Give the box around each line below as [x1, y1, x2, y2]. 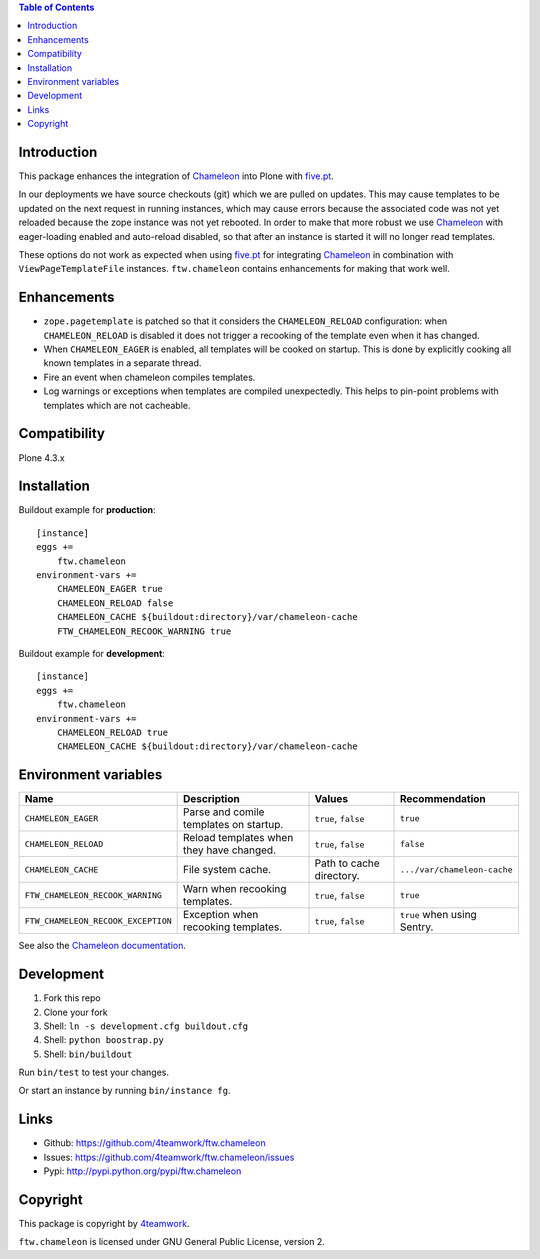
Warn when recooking [183, 882, 287, 896]
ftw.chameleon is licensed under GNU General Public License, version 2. [18, 1236, 325, 1248]
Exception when [183, 908, 259, 922]
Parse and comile [183, 805, 265, 819]
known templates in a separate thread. [43, 357, 202, 369]
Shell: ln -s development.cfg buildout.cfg [43, 1020, 249, 1032]
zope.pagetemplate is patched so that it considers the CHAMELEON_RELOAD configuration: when [43, 315, 448, 327]
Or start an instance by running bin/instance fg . [18, 1085, 231, 1097]
